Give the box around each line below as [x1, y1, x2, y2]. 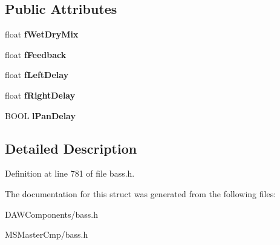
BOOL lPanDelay [5, 109, 76, 122]
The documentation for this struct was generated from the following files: [5, 187, 276, 200]
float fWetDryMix [5, 28, 79, 41]
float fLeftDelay [5, 68, 69, 81]
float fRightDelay [5, 88, 76, 101]
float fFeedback [5, 48, 67, 60]
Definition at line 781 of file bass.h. [5, 167, 135, 180]
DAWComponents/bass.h [5, 207, 99, 220]
